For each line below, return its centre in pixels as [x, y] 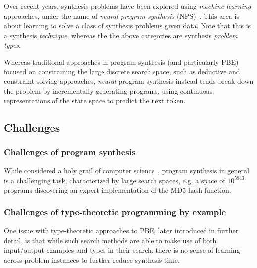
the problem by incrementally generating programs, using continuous [108, 91]
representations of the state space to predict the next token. [95, 100]
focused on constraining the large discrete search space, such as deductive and [122, 71]
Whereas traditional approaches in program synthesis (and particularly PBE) [121, 61]
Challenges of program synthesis [70, 152]
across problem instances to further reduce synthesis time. [92, 259]
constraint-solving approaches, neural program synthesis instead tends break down [129, 81]
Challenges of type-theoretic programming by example [115, 212]
